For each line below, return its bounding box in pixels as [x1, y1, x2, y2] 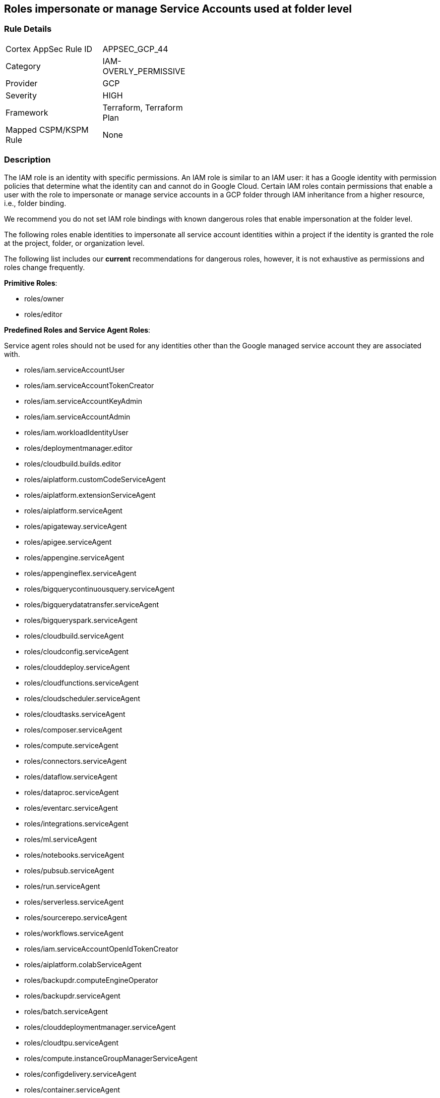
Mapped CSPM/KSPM [6, 124, 89, 135]
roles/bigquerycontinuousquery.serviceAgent [24, 584, 175, 593]
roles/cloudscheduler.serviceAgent [24, 694, 140, 703]
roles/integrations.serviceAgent [24, 819, 129, 828]
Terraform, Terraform [102, 102, 183, 113]
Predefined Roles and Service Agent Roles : [4, 325, 151, 334]
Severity [6, 90, 37, 100]
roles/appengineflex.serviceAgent [24, 568, 137, 578]
